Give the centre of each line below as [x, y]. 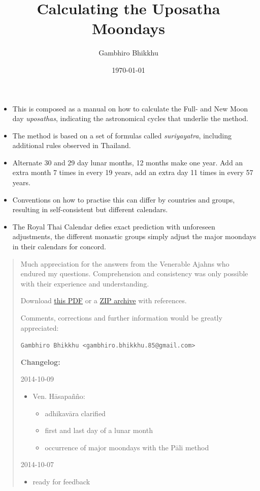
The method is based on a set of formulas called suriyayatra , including [122, 135]
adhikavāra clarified [75, 413]
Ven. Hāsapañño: [59, 396]
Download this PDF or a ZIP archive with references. [104, 300]
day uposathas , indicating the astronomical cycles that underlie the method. [130, 118]
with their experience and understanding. [85, 283]
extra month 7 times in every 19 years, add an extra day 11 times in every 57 [133, 172]
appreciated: [40, 327]
